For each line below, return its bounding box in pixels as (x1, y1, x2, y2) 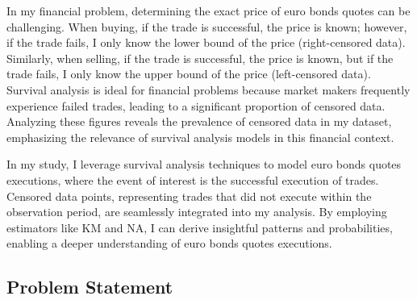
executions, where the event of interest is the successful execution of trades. (6, 171, 379, 188)
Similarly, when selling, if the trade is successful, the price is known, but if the (6, 49, 394, 66)
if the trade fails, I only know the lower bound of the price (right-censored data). (6, 34, 406, 51)
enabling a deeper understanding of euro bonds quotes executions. (6, 235, 332, 252)
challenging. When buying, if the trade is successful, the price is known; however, (6, 18, 407, 35)
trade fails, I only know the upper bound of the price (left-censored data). (6, 65, 371, 82)
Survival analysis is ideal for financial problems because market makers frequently (6, 81, 411, 98)
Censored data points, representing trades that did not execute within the (6, 187, 372, 204)
